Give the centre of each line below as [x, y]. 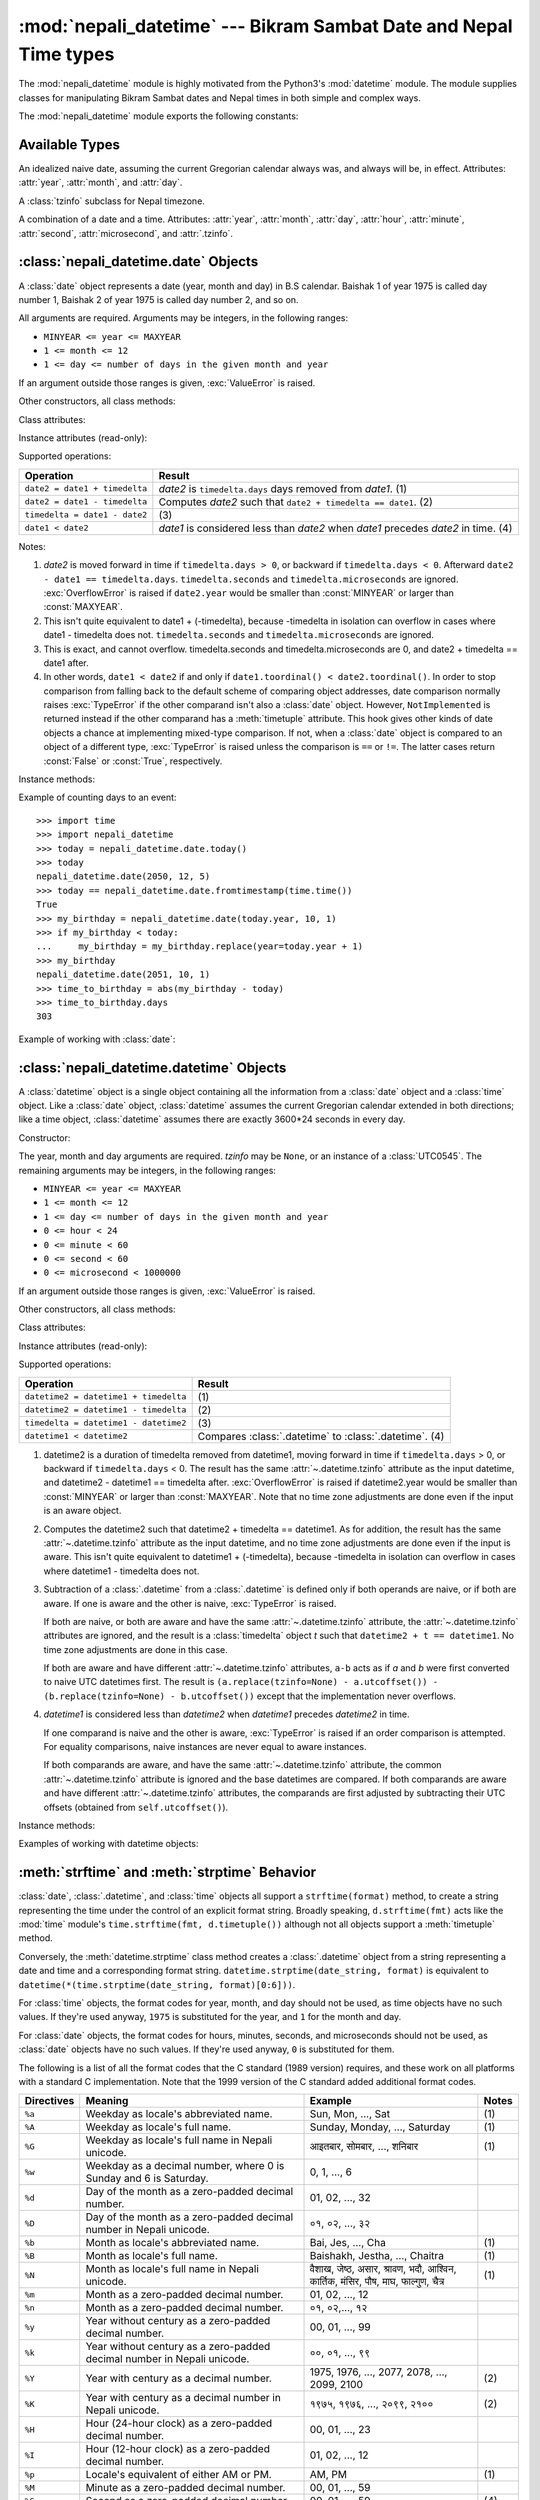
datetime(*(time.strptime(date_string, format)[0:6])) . [157, 1984]
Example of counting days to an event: [97, 797]
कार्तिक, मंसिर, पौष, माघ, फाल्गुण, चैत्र [377, 2282]
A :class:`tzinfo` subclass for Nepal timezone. [111, 201]
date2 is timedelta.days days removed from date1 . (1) [283, 488]
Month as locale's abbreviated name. [172, 2243]
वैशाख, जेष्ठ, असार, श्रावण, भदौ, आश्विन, [383, 2269]
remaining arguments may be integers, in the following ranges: [147, 1170]
